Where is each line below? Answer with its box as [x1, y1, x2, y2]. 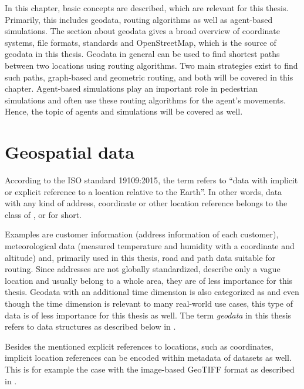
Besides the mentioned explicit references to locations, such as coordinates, [5, 340, 273, 352]
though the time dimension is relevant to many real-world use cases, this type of [5, 297, 293, 309]
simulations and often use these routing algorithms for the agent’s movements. [5, 93, 286, 106]
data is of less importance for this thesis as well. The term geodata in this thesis [5, 308, 292, 321]
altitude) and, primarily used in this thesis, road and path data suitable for [5, 251, 276, 263]
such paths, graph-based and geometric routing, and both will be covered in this [5, 71, 293, 83]
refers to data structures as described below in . [5, 320, 176, 333]
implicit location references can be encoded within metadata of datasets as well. [5, 351, 292, 364]
